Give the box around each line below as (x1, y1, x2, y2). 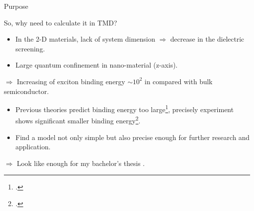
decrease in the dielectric (170, 34, 244, 44)
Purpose (4, 1, 28, 11)
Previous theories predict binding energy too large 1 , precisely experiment (15, 103, 234, 114)
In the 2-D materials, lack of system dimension (15, 34, 155, 44)
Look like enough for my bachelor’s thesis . (17, 158, 145, 168)
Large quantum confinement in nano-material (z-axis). (15, 60, 178, 70)
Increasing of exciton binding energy (17, 76, 126, 86)
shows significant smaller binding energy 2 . (15, 114, 141, 126)
